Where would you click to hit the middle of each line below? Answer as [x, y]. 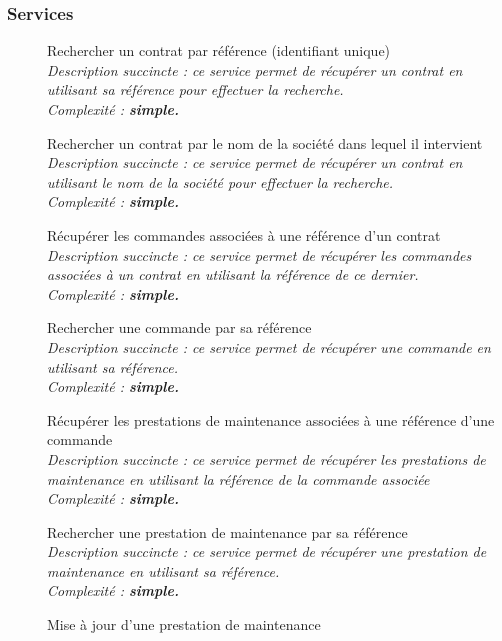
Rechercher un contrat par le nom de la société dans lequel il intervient [265, 142]
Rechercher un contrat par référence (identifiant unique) [219, 50]
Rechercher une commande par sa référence [179, 327]
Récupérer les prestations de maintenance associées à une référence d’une [271, 419]
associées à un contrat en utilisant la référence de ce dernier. [233, 274]
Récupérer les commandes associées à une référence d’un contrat [244, 234]
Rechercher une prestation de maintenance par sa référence [227, 531]
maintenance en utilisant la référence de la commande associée [238, 478]
